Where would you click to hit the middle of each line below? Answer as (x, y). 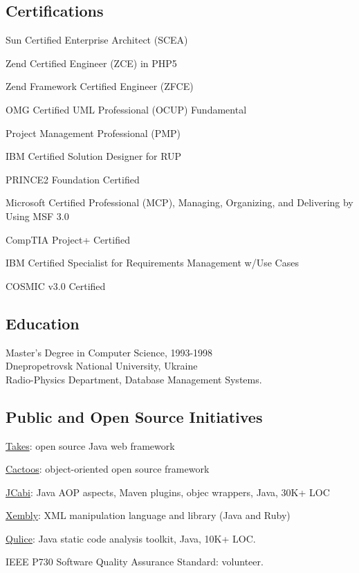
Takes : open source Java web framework (90, 445)
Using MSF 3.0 (37, 216)
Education (43, 323)
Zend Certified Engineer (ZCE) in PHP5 (91, 63)
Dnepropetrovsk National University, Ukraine (102, 366)
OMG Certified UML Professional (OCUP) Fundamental (126, 109)
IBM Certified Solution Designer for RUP (94, 156)
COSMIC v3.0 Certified (56, 285)
